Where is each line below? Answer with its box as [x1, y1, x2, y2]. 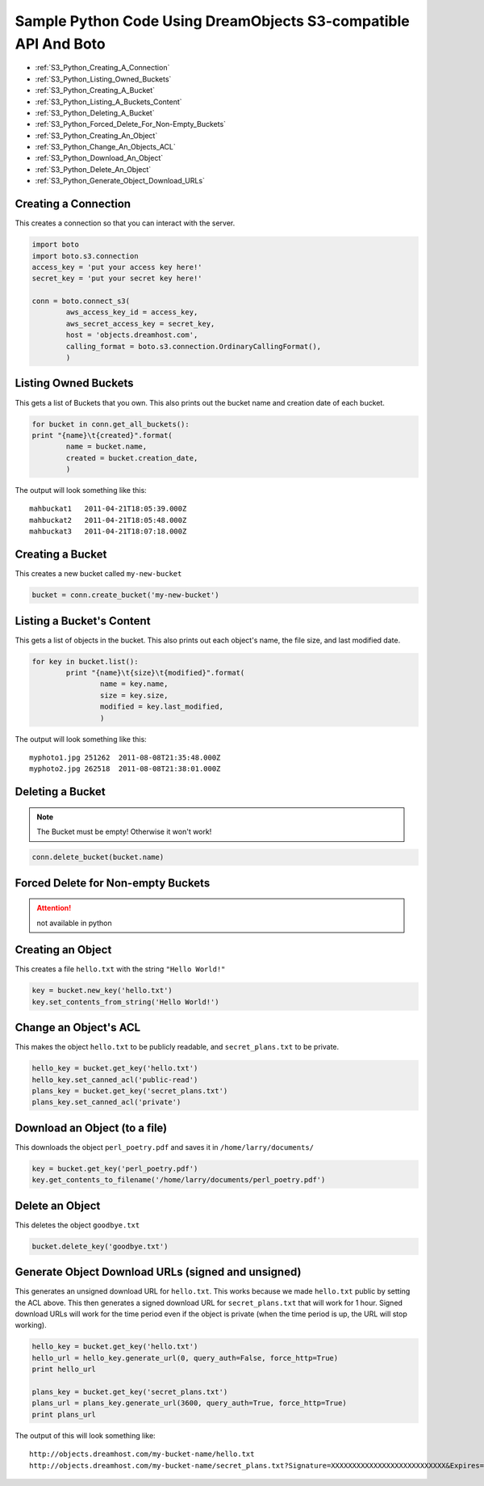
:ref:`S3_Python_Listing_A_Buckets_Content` [35, 97, 182, 107]
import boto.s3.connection [31, 251, 139, 260]
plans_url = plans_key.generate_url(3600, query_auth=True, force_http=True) [31, 1399, 347, 1408]
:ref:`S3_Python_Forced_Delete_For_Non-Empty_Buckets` [35, 120, 226, 129]
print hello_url [31, 1365, 97, 1374]
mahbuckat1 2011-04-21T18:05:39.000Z [29, 504, 187, 513]
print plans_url [31, 1410, 97, 1419]
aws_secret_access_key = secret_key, [65, 319, 215, 328]
